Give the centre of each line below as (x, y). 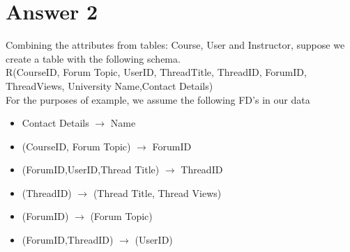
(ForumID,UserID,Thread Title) (91, 170)
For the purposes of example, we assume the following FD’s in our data (158, 99)
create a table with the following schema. (93, 58)
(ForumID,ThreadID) (68, 240)
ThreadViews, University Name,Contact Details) (109, 85)
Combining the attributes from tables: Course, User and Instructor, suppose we (175, 45)
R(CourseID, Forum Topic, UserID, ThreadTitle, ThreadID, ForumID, (156, 72)
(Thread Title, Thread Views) (157, 192)
